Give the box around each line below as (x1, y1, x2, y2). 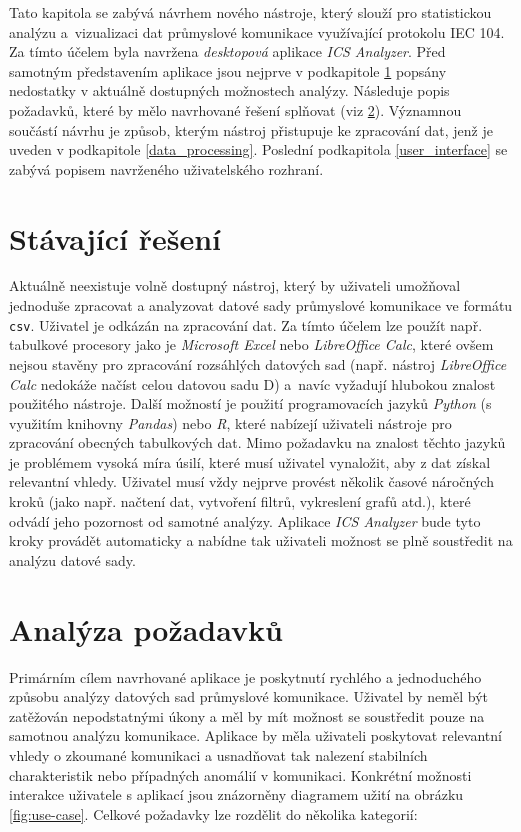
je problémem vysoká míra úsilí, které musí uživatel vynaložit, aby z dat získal (9, 451, 491, 472)
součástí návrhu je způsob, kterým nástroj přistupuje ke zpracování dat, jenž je (9, 119, 493, 140)
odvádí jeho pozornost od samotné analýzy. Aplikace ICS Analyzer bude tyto (9, 510, 481, 531)
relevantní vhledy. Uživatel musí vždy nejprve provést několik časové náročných (9, 471, 494, 492)
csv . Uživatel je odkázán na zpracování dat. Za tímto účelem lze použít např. (9, 314, 483, 335)
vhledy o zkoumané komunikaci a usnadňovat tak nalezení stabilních (9, 744, 428, 765)
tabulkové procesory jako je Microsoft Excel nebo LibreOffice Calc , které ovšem (9, 334, 494, 355)
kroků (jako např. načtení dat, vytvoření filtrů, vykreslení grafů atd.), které (9, 491, 471, 512)
